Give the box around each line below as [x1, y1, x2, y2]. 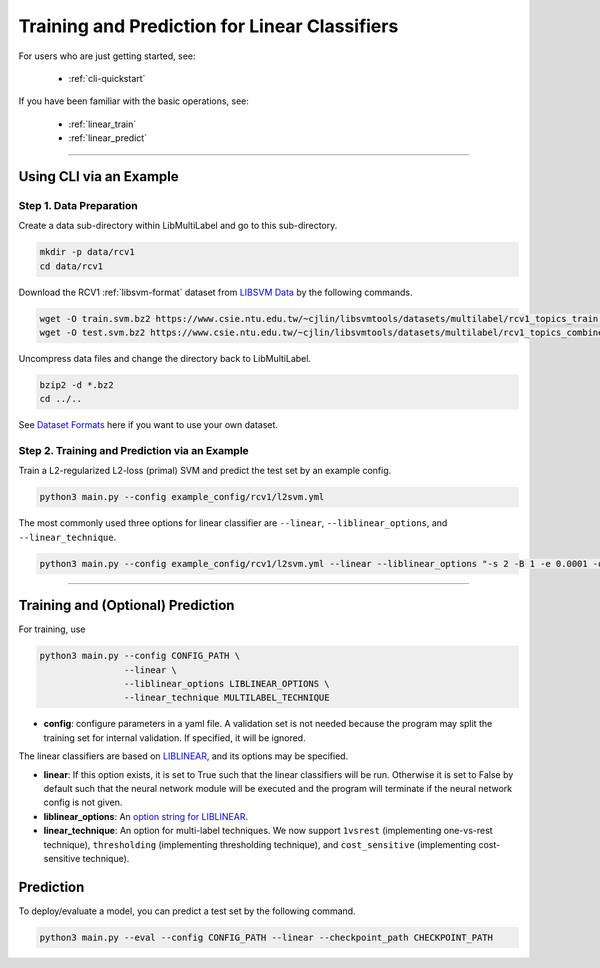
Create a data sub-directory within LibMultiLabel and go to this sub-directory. [18, 220, 338, 232]
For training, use [18, 623, 86, 635]
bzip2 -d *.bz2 [39, 379, 114, 390]
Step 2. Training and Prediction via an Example [18, 444, 249, 458]
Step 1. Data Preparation [18, 198, 139, 212]
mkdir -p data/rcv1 [39, 246, 135, 258]
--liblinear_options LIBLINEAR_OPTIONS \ [123, 678, 330, 690]
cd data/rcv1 [39, 260, 104, 272]
